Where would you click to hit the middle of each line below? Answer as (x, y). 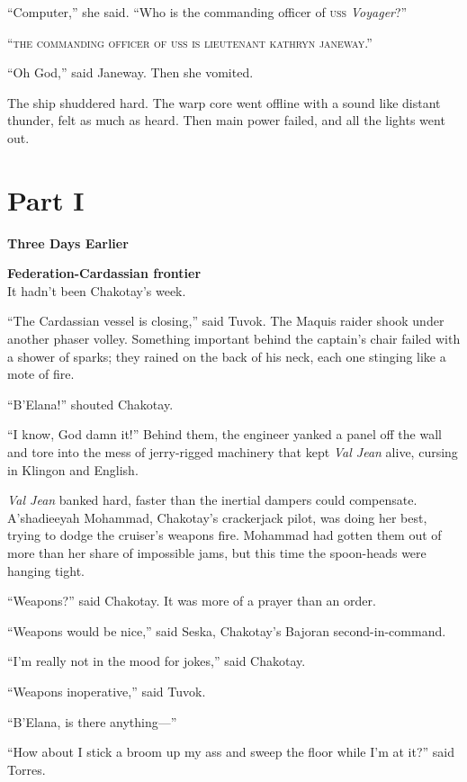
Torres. (27, 769)
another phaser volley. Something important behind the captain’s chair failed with (234, 339)
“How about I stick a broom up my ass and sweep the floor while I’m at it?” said (231, 752)
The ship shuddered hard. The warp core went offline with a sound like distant (224, 102)
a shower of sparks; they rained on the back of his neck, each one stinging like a (227, 356)
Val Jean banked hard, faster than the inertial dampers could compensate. (212, 500)
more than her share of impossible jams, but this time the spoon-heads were (217, 553)
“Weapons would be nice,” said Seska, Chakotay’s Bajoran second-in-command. (227, 630)
